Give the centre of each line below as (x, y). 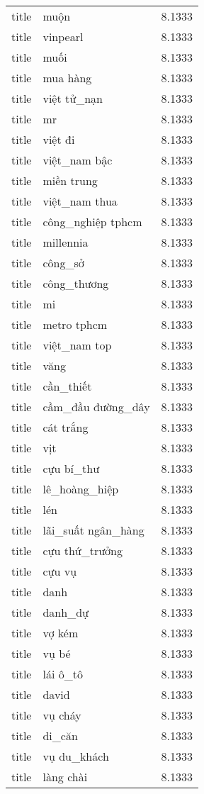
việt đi (59, 139)
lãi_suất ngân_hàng (93, 530)
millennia (66, 242)
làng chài (65, 777)
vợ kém (61, 633)
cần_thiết (67, 386)
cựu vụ (60, 571)
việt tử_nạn (73, 98)
